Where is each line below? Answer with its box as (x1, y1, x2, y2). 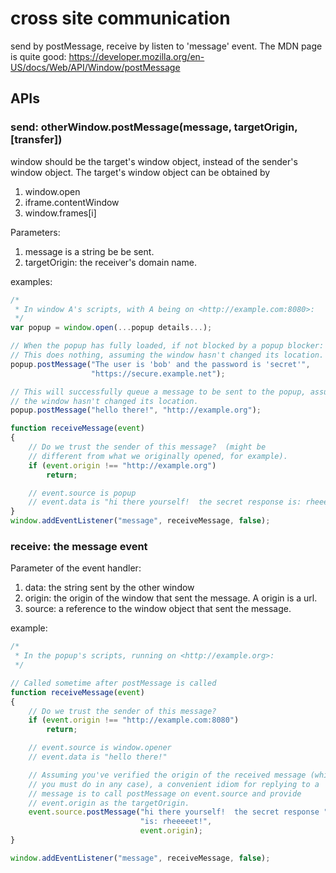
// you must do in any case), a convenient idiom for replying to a (28, 779, 320, 789)
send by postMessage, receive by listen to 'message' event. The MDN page (10, 40, 323, 52)
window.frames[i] (24, 207, 97, 219)
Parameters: (10, 226, 61, 238)
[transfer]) (10, 133, 63, 147)
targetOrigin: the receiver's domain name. (24, 256, 197, 268)
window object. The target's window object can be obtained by (10, 166, 271, 178)
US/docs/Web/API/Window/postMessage (10, 61, 181, 73)
